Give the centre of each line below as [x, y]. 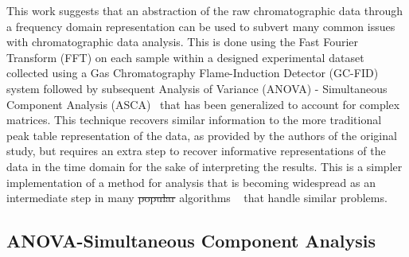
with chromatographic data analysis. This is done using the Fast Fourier [183, 42]
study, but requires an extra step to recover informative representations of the [196, 151]
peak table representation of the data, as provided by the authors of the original [202, 135]
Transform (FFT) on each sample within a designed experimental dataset [185, 57]
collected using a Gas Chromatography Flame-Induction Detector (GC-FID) [193, 73]
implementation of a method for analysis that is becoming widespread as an [191, 182]
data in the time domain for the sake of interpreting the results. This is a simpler [204, 166]
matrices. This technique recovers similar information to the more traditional [194, 120]
